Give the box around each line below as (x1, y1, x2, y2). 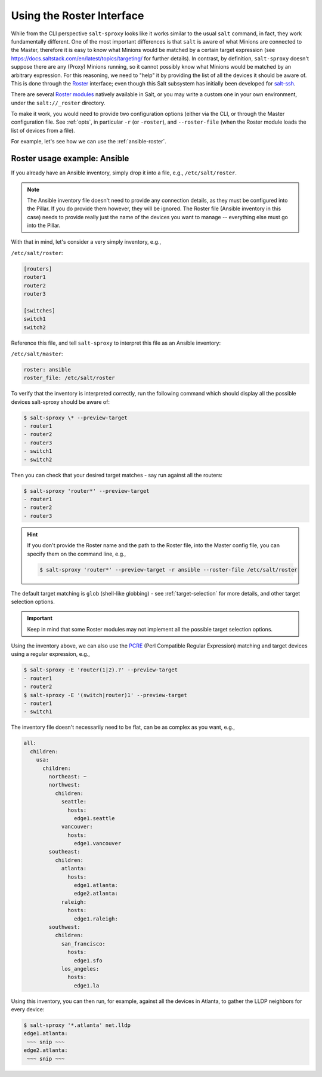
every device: (11, 1006, 45, 1013)
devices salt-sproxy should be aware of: (11, 398, 110, 406)
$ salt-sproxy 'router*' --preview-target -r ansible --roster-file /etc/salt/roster (39, 566, 298, 573)
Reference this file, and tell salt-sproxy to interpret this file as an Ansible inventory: (11, 339, 221, 346)
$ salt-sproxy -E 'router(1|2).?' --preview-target (23, 667, 178, 673)
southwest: (48, 923, 80, 930)
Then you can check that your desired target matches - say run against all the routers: (11, 471, 223, 478)
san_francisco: (61, 940, 106, 947)
